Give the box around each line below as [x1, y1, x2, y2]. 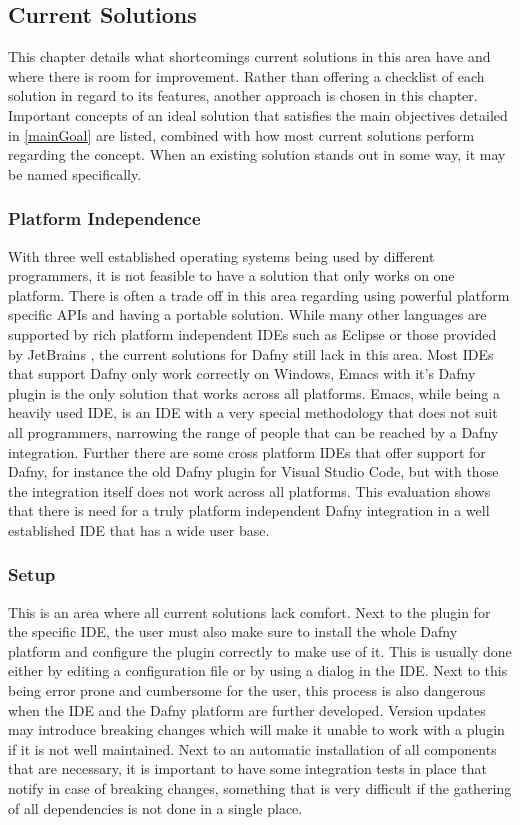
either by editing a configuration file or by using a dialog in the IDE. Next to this [8, 660, 508, 681]
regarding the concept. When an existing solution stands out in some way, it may [8, 144, 506, 165]
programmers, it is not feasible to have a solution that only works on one [8, 265, 455, 286]
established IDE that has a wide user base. [8, 519, 270, 540]
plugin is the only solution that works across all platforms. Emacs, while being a [8, 382, 501, 403]
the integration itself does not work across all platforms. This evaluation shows [8, 480, 491, 501]
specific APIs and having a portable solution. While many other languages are [8, 304, 487, 325]
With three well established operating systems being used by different [8, 245, 435, 266]
